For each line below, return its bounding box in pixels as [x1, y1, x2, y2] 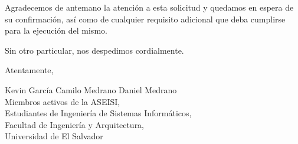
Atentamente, [5, 64, 54, 76]
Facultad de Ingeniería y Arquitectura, [5, 118, 145, 130]
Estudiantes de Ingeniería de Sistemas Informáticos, [5, 107, 192, 119]
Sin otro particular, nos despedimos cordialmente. [5, 44, 184, 56]
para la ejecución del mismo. [5, 24, 107, 37]
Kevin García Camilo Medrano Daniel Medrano [5, 83, 177, 96]
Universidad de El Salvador [5, 130, 103, 142]
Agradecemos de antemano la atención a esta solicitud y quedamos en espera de [5, 1, 294, 13]
